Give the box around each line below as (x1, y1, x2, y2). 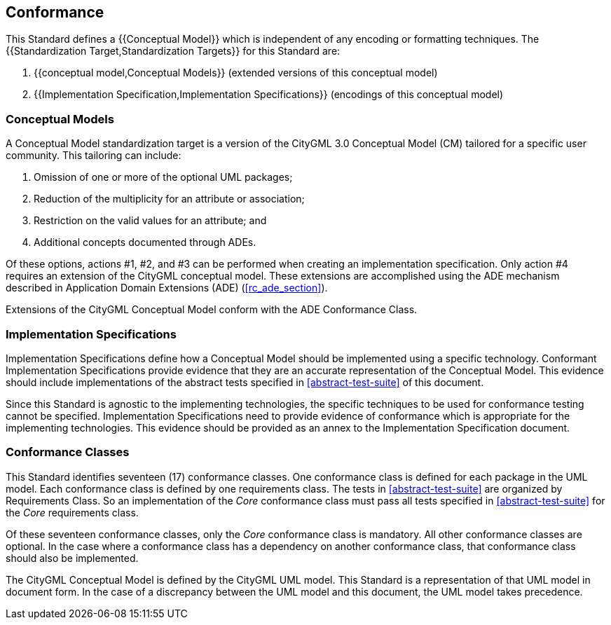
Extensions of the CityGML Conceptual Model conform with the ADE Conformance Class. (6, 303, 418, 316)
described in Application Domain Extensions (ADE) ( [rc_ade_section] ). (6, 282, 328, 294)
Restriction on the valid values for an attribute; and (34, 214, 267, 227)
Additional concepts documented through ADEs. (34, 236, 256, 249)
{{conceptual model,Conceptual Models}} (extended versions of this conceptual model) (34, 67, 438, 79)
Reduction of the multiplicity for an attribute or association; (34, 193, 305, 205)
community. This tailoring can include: (6, 149, 181, 162)
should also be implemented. (6, 551, 139, 564)
